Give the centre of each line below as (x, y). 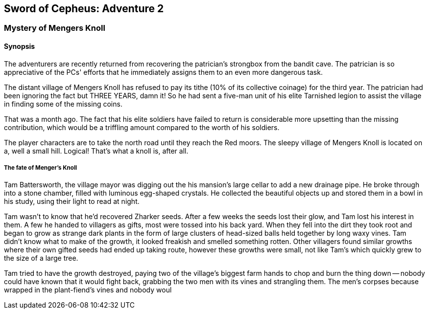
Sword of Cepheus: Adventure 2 (84, 9)
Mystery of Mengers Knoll (55, 28)
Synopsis (20, 46)
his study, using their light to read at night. (72, 201)
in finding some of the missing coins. (63, 104)
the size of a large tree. (41, 258)
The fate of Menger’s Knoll (41, 168)
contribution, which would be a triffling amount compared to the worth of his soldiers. (142, 127)
